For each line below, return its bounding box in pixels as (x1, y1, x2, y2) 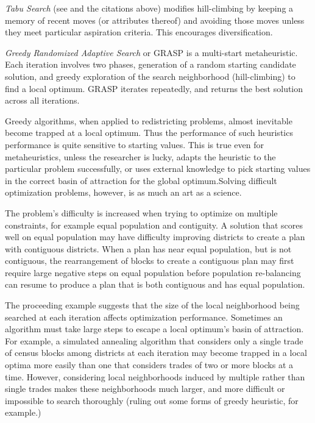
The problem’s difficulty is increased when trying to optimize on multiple (5, 206, 278, 219)
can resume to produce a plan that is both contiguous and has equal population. (5, 278, 305, 291)
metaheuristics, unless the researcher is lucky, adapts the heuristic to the (5, 150, 276, 163)
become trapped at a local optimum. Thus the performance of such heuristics (5, 126, 293, 139)
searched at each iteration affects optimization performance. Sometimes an (5, 310, 283, 323)
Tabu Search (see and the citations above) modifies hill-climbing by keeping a (5, 2, 294, 14)
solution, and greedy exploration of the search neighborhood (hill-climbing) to (5, 69, 296, 82)
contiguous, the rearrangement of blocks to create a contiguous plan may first (5, 254, 294, 267)
